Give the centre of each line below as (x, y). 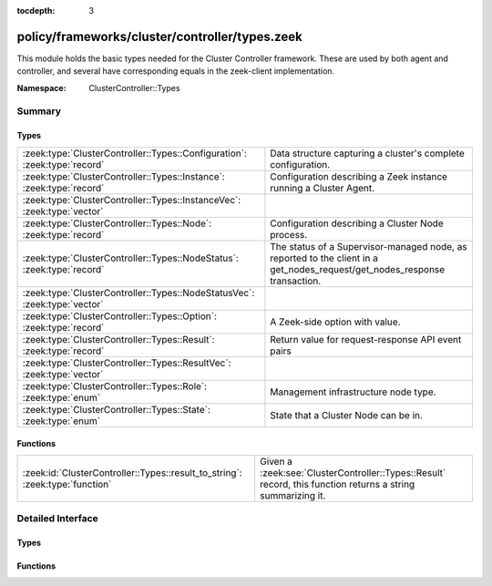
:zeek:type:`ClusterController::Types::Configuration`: (135, 153)
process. (289, 234)
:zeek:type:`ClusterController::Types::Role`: (115, 386)
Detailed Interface (58, 519)
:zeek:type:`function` (67, 484)
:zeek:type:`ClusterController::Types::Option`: (120, 316)
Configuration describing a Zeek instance (359, 176)
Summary (39, 111)
